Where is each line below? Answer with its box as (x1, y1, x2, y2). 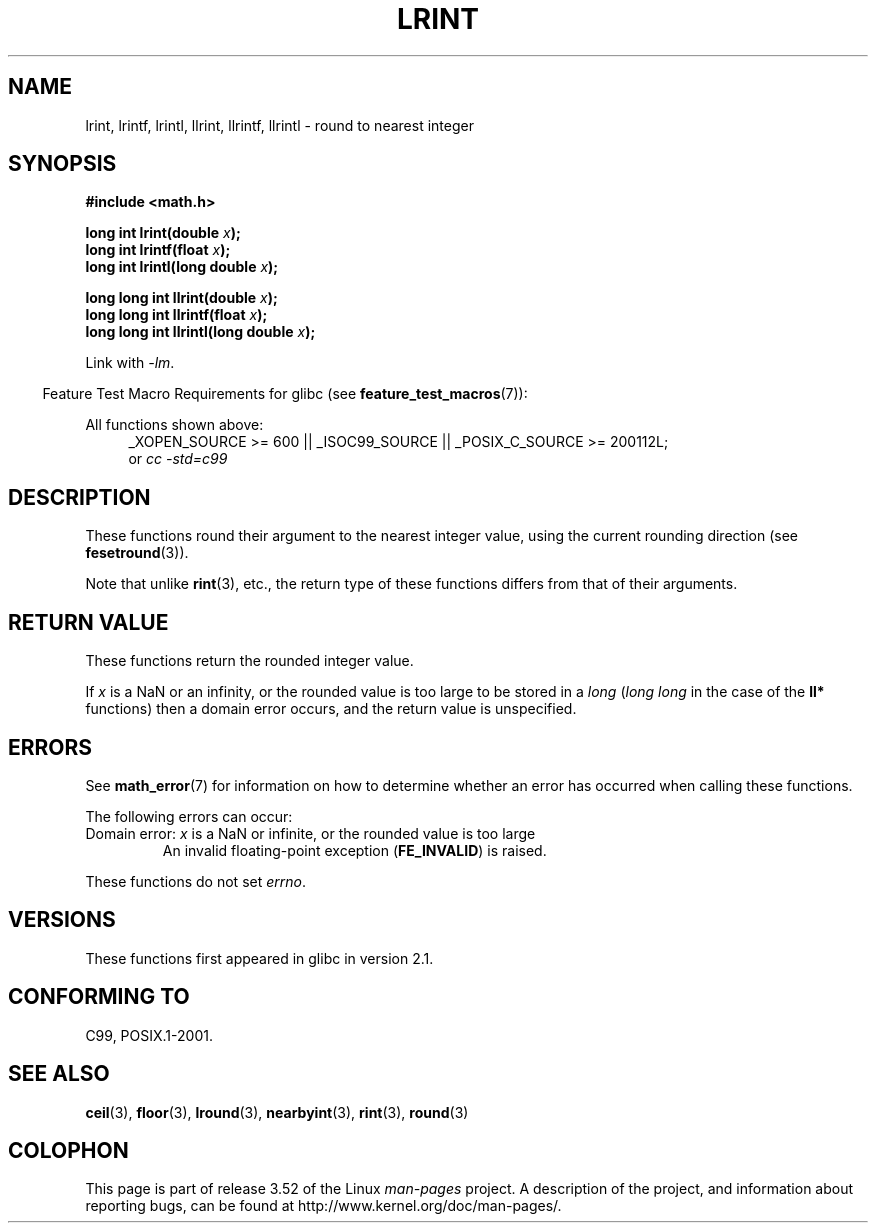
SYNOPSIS (8, 151, 117, 177)
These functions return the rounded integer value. (85, 652, 414, 670)
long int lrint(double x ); (85, 224, 241, 242)
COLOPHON (8, 1137, 129, 1163)
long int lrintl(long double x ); (85, 258, 279, 276)
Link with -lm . (85, 354, 175, 372)
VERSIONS (8, 907, 116, 933)
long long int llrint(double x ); (85, 289, 278, 307)
